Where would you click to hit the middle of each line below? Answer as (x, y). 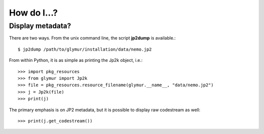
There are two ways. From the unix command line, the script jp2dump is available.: (92, 38)
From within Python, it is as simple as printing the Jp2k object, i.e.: (76, 60)
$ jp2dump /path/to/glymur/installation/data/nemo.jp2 (85, 49)
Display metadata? (40, 26)
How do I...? (33, 13)
